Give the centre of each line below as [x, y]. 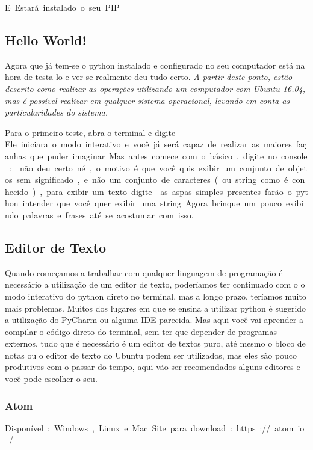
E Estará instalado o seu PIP [62, 7]
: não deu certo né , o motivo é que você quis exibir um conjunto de [146, 168]
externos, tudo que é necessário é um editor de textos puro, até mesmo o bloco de [155, 343]
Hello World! [46, 39]
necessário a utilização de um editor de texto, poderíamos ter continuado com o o [155, 284]
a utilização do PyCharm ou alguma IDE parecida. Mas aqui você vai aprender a [154, 320]
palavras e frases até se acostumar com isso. [108, 214]
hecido [17, 191]
